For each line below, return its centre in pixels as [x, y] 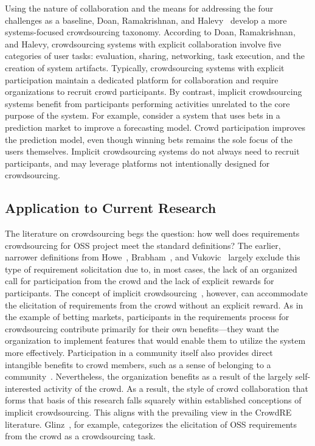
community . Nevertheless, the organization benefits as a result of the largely [149, 376]
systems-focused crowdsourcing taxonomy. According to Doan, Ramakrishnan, [150, 32]
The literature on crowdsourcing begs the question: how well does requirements [152, 233]
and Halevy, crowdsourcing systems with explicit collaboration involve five [143, 44]
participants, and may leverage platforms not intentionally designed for [137, 163]
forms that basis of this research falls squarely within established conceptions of [153, 400]
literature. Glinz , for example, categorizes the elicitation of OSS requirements [151, 424]
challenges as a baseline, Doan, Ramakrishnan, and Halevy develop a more [146, 20]
